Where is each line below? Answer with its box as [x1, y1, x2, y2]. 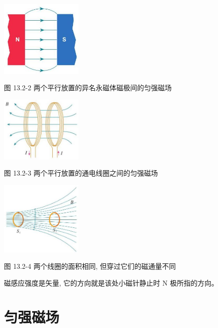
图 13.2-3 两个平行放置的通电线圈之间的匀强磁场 [4, 168, 158, 178]
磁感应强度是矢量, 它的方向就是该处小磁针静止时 [4, 277, 160, 288]
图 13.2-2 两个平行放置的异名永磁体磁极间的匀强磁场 [4, 82, 172, 93]
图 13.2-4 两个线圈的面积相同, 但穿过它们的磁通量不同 [4, 261, 176, 271]
